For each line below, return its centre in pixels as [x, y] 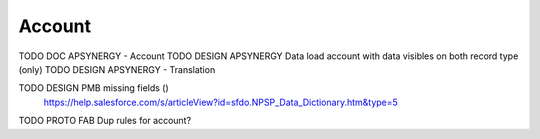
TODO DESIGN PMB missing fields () [93, 88]
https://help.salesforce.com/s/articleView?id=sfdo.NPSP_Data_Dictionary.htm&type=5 [221, 102]
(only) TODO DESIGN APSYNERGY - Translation [117, 69]
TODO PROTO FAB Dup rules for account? [105, 121]
